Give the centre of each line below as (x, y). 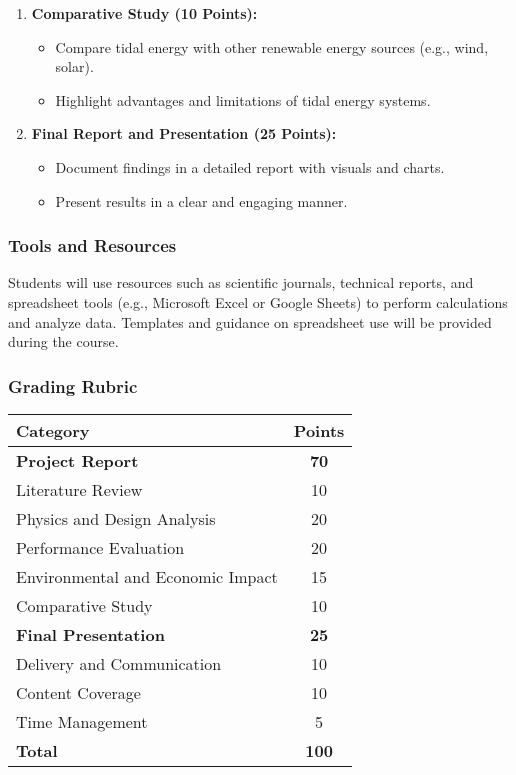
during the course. (63, 341)
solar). (74, 66)
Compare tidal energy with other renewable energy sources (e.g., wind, (272, 46)
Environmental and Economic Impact (147, 576)
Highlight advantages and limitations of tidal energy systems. (243, 99)
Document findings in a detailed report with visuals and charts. (250, 166)
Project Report (77, 460)
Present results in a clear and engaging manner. (201, 200)
